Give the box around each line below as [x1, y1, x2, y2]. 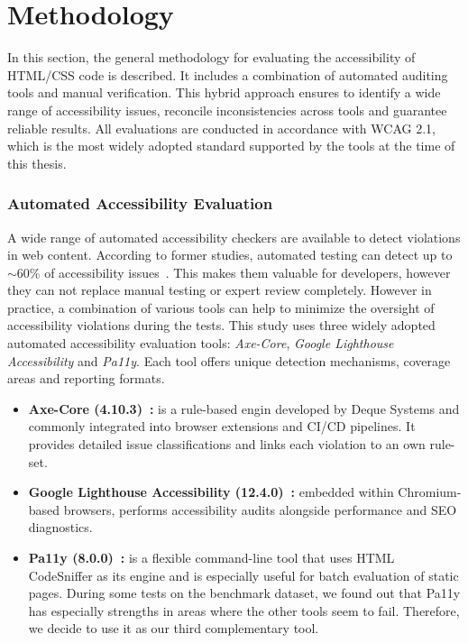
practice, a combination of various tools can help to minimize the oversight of [7, 298, 435, 317]
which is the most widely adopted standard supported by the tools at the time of [7, 136, 455, 155]
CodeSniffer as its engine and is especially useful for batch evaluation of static [28, 565, 459, 584]
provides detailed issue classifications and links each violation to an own [28, 435, 426, 454]
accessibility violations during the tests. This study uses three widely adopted [7, 316, 436, 335]
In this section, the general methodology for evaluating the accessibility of [7, 48, 416, 67]
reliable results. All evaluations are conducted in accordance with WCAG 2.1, [7, 118, 436, 137]
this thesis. [7, 153, 67, 172]
